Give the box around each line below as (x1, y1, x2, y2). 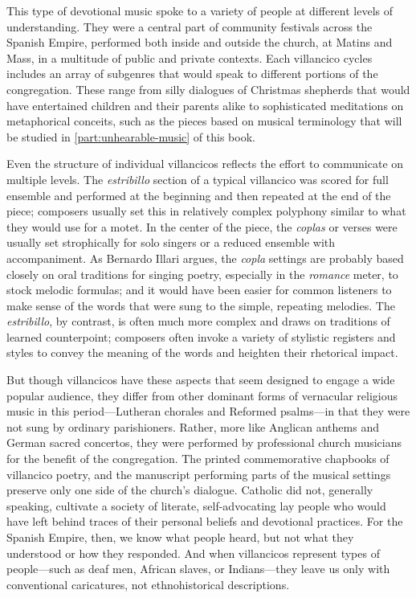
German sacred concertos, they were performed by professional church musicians (6, 434, 402, 451)
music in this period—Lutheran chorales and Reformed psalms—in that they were (6, 403, 410, 420)
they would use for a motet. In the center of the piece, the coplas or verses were (6, 218, 398, 235)
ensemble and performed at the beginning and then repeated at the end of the (6, 186, 391, 203)
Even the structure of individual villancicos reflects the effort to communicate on (6, 155, 404, 172)
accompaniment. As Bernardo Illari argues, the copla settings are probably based (6, 249, 404, 266)
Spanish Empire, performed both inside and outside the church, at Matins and (6, 34, 393, 51)
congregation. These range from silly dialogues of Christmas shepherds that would (6, 80, 410, 97)
